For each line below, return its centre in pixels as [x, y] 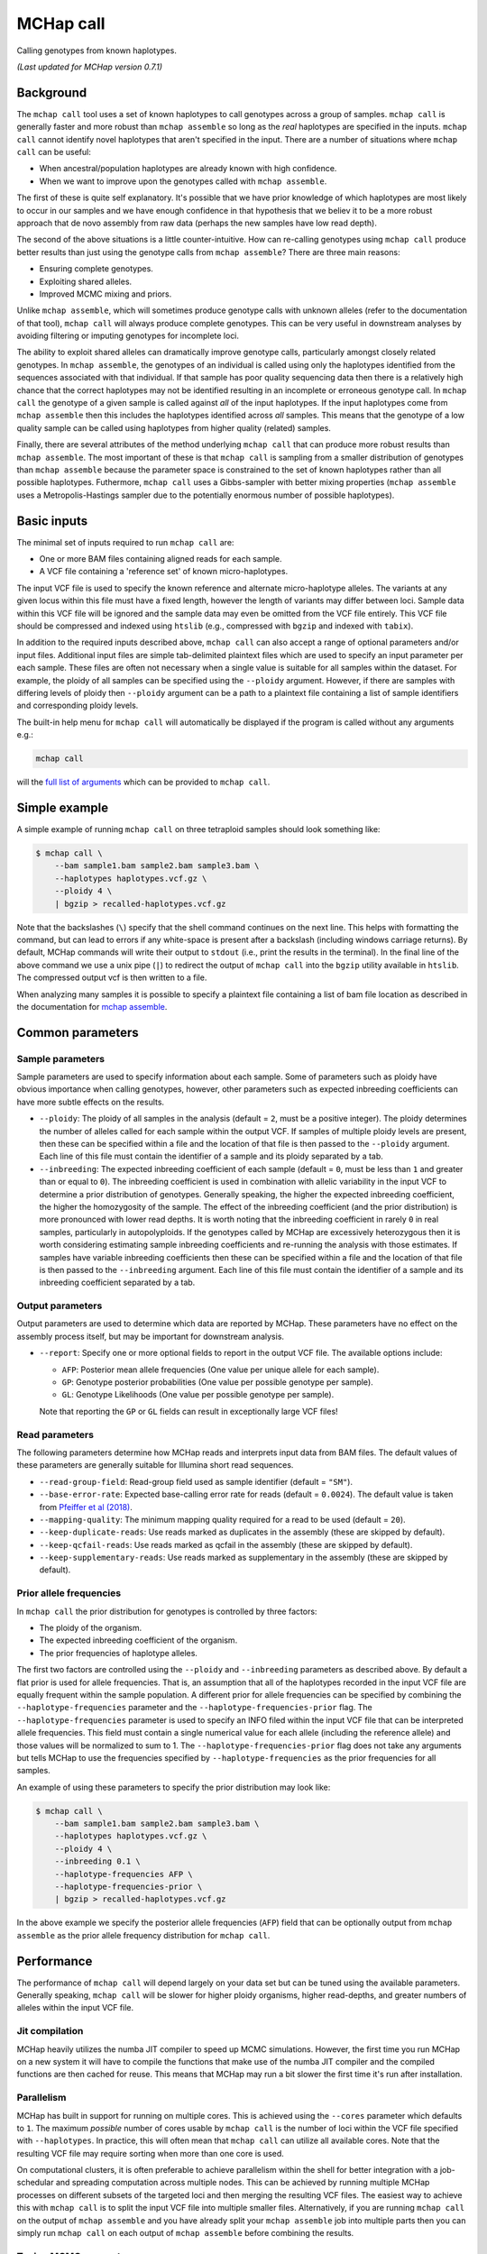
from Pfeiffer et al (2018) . [86, 1507]
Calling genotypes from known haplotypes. [97, 50]
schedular [35, 2183]
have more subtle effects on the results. [91, 1102]
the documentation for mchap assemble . [92, 1006]
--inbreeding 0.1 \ [98, 1861]
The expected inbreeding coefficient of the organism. [138, 1640]
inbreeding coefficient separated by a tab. [117, 1283]
